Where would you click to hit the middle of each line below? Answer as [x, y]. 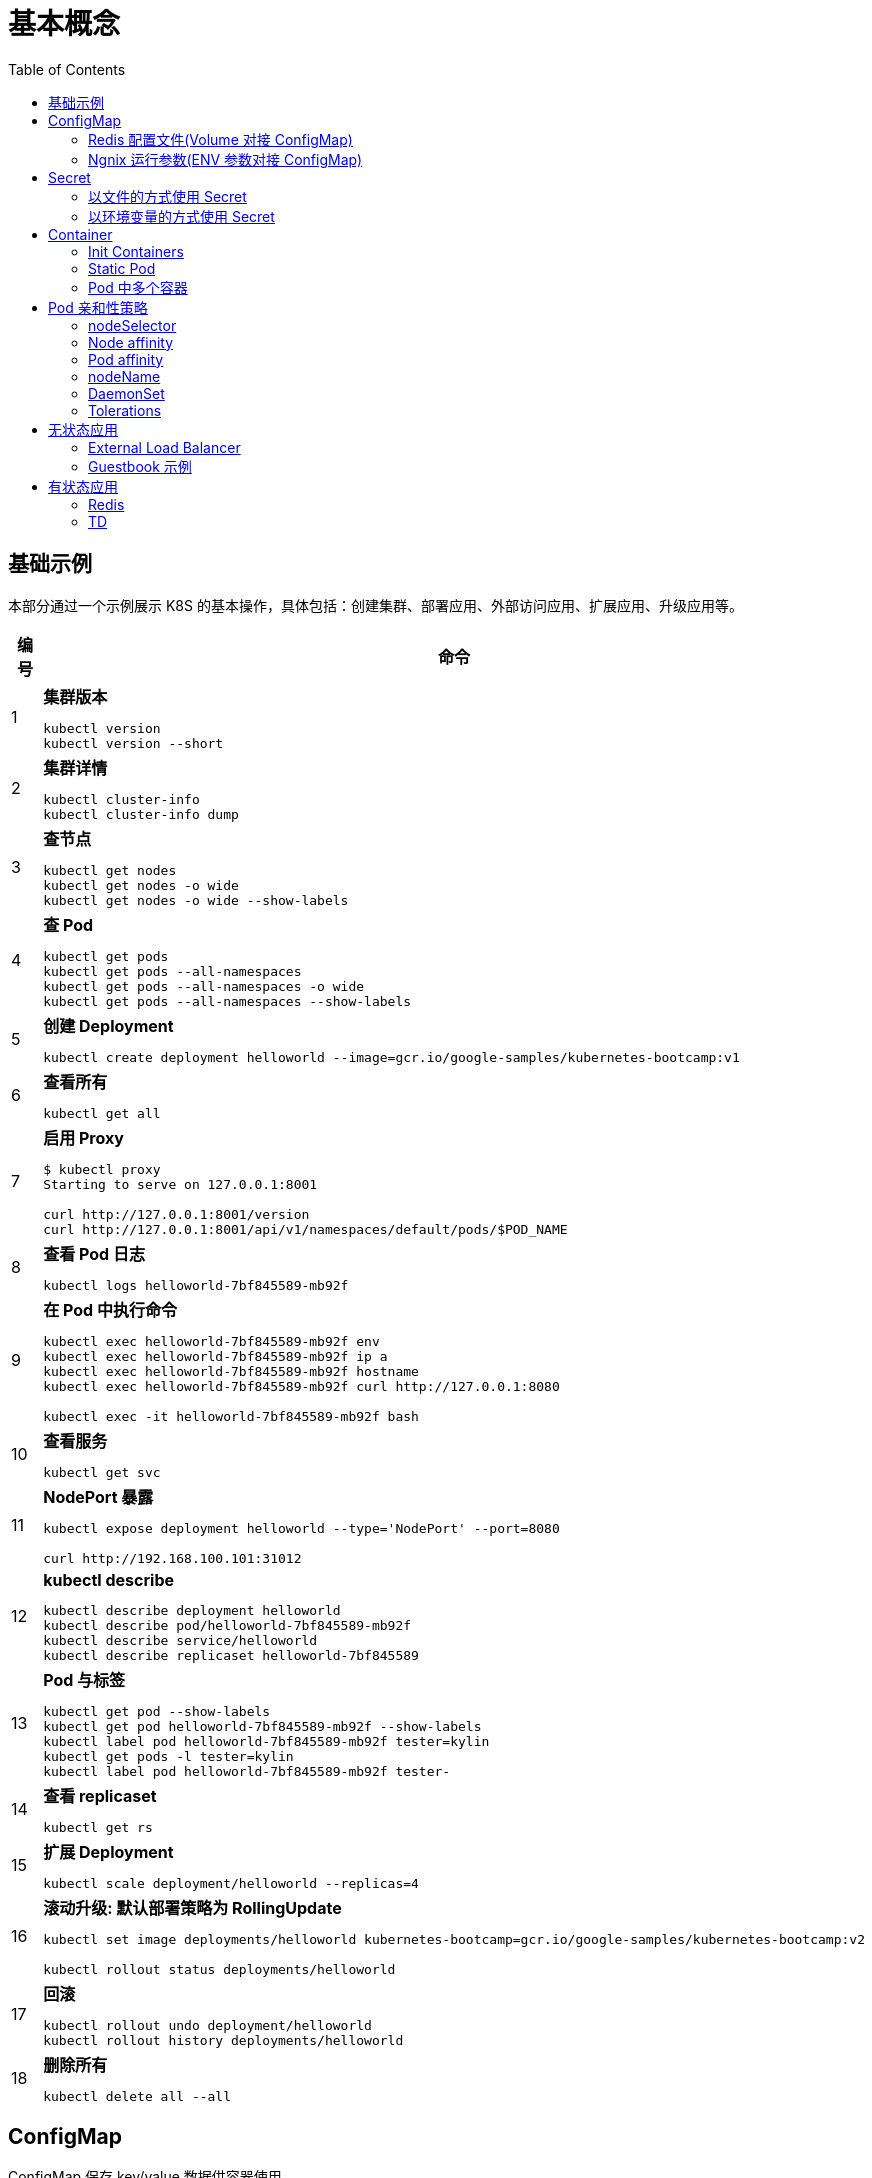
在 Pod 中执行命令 [110, 1309]
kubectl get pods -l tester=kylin [168, 1756]
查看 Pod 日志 [94, 1253]
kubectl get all [102, 1113]
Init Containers [136, 251]
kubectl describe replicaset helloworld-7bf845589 [231, 1655]
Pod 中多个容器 [138, 287]
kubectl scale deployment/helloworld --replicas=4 [231, 1883]
